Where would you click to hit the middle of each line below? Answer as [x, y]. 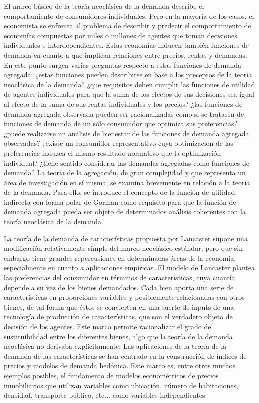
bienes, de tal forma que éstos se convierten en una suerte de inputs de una [119, 306]
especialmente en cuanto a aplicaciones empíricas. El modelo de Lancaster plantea [129, 267]
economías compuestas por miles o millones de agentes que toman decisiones [121, 35]
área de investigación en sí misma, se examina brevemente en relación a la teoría [127, 182]
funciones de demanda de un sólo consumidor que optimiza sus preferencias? [121, 124]
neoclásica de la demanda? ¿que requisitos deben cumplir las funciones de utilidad [129, 84]
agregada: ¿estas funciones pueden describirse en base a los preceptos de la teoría [128, 75]
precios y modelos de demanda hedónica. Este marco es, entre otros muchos [120, 365]
